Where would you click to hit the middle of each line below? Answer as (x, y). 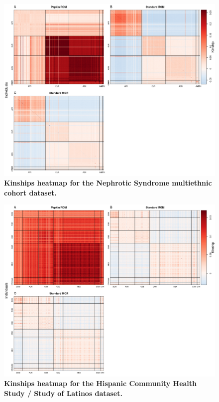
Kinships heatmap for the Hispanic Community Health (101, 383)
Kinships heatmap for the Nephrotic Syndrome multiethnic (108, 183)
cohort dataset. (30, 192)
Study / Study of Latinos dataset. (63, 393)
